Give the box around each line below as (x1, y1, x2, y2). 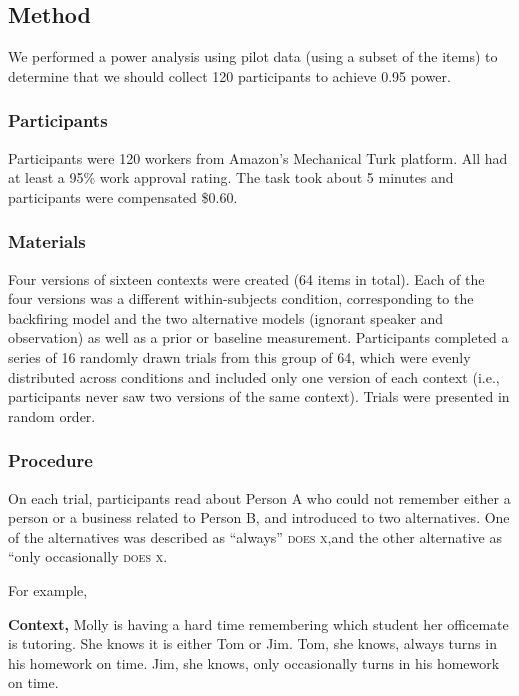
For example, (8, 579, 88, 600)
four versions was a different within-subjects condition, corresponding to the (8, 288, 474, 309)
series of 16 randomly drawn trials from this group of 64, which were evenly (8, 346, 471, 367)
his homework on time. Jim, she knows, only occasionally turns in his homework (8, 652, 500, 673)
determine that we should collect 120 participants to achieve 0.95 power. (8, 65, 451, 86)
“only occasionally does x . (8, 546, 168, 567)
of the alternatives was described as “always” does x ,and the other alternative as (8, 526, 502, 547)
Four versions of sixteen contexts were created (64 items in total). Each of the (8, 268, 485, 289)
